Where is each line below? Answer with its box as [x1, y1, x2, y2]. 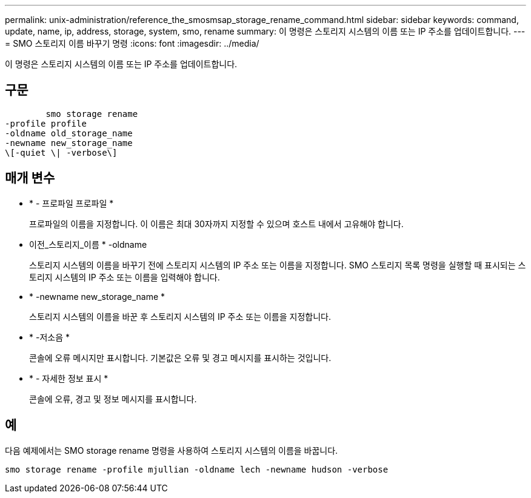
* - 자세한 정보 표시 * [29, 373, 109, 383]
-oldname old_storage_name [5, 128, 133, 138]
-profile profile [5, 118, 87, 128]
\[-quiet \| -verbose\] [5, 147, 118, 158]
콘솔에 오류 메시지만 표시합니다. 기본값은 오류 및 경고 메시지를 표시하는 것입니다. [29, 352, 332, 363]
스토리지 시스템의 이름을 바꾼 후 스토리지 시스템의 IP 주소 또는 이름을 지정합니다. [29, 311, 331, 322]
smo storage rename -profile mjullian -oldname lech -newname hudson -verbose [5, 464, 389, 474]
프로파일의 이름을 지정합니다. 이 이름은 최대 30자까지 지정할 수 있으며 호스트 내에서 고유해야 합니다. [29, 218, 404, 229]
